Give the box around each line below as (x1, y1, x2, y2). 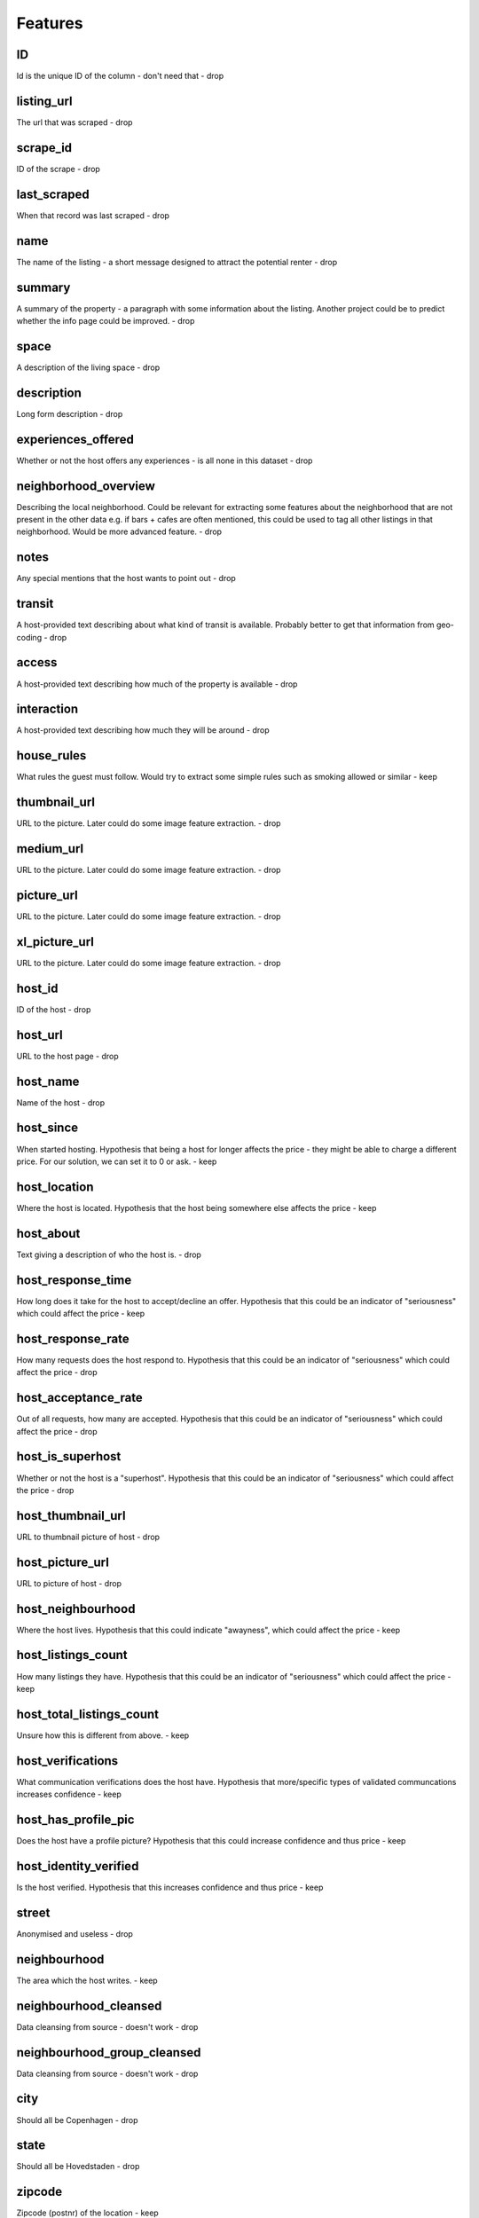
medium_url (16, 841, 84, 856)
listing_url (16, 93, 73, 108)
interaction (16, 702, 79, 717)
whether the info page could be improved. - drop (16, 315, 195, 326)
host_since (16, 1121, 79, 1136)
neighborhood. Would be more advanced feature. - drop (16, 526, 222, 537)
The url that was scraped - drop (16, 116, 133, 128)
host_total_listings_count (16, 1706, 160, 1721)
